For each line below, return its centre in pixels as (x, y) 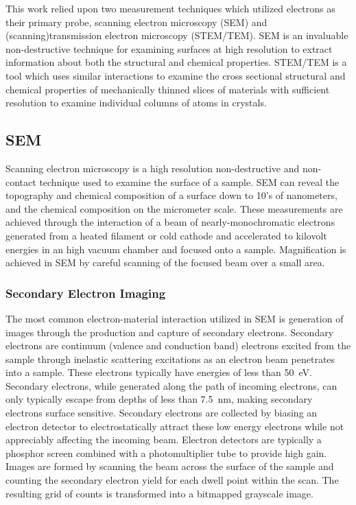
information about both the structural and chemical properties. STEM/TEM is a (176, 62)
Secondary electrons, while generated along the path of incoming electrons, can (171, 385)
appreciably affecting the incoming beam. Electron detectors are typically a (164, 439)
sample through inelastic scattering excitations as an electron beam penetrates (170, 359)
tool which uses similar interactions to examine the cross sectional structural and (176, 75)
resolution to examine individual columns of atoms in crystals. (136, 103)
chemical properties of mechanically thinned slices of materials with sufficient (168, 89)
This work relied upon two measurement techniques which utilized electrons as (170, 8)
